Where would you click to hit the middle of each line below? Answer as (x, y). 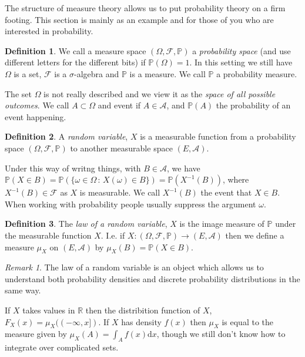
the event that (226, 192)
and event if (119, 105)
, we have (184, 168)
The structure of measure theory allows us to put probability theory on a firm (145, 8)
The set (18, 93)
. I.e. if (113, 235)
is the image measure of (222, 224)
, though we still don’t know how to (221, 334)
